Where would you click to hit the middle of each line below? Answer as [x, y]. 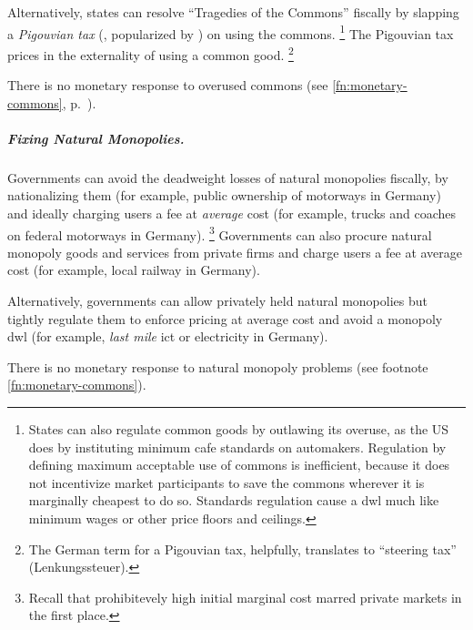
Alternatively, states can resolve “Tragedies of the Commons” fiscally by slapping [233, 12]
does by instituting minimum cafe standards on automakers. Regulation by [237, 447]
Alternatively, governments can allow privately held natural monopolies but [217, 301]
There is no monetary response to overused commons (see [168, 85]
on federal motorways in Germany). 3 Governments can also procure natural [220, 233]
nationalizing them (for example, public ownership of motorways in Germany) [224, 195]
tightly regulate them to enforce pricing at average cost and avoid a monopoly [225, 318]
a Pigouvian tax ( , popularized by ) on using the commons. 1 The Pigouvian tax [231, 32]
